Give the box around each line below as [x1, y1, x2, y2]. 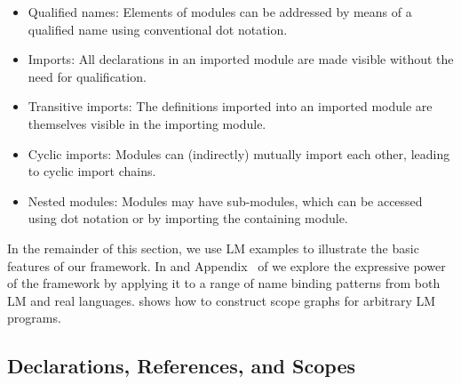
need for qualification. [28, 67, 147, 85]
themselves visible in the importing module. [28, 114, 266, 132]
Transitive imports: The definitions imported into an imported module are [28, 97, 433, 116]
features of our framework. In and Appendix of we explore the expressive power [7, 256, 446, 275]
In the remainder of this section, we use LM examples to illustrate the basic [7, 238, 419, 257]
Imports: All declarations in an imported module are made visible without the [28, 50, 454, 68]
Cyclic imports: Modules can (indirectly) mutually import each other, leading [28, 144, 450, 163]
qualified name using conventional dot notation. [28, 20, 288, 38]
